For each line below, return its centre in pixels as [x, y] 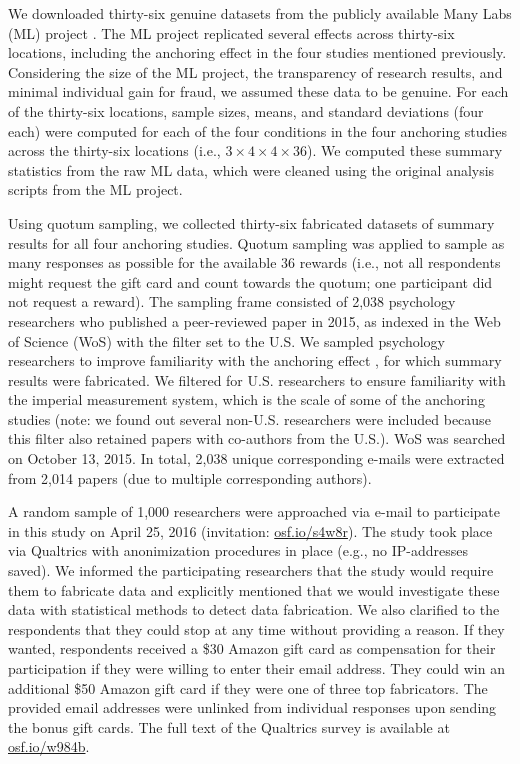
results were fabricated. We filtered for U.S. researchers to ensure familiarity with [257, 379]
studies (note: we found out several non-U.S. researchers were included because [249, 418]
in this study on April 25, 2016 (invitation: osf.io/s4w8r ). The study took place [250, 530]
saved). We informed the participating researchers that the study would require [251, 570]
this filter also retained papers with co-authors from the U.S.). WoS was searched [257, 438]
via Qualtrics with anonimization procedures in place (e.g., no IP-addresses [238, 550]
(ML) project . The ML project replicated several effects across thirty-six [231, 32]
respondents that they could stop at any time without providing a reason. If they [256, 628]
